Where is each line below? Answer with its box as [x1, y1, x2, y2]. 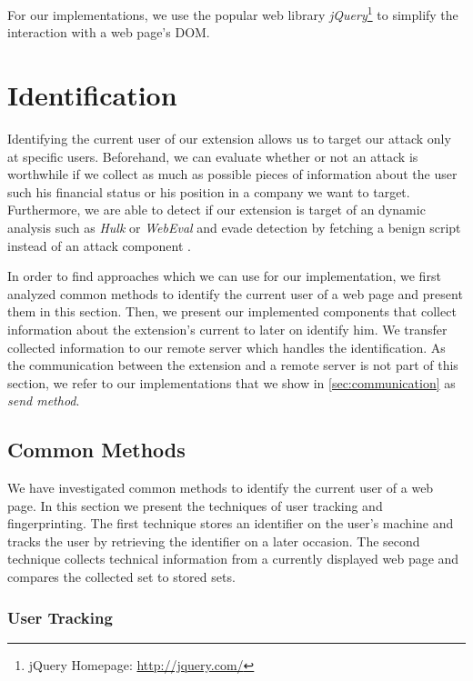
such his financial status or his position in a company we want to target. [7, 182, 410, 201]
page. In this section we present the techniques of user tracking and [7, 496, 383, 515]
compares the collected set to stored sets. [7, 567, 236, 586]
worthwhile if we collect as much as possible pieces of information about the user [7, 165, 458, 184]
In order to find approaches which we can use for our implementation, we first [7, 266, 441, 285]
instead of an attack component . [7, 235, 191, 255]
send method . [7, 391, 80, 410]
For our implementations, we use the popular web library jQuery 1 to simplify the [7, 3, 458, 24]
